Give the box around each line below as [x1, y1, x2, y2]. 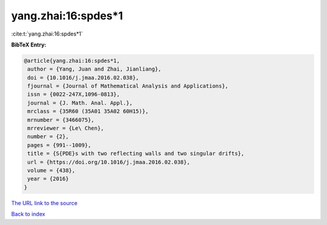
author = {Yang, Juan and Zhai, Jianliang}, [27, 66, 162, 72]
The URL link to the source [11, 199, 78, 206]
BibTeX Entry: [11, 41, 47, 48]
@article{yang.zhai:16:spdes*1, [24, 57, 121, 64]
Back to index [11, 211, 45, 218]
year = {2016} [27, 176, 69, 182]
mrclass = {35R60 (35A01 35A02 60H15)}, [27, 108, 149, 115]
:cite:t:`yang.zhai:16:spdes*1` [11, 30, 83, 37]
